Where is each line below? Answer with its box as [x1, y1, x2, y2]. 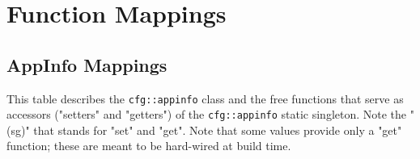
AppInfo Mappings [6, 52, 168, 77]
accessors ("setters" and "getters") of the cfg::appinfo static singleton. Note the [6, 106, 407, 123]
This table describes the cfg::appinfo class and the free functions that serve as [6, 90, 404, 107]
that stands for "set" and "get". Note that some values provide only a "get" [33, 121, 402, 138]
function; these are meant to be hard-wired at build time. [6, 137, 291, 154]
